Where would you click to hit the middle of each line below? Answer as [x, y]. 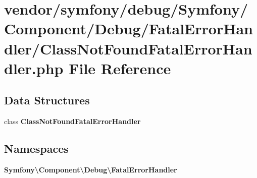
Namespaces [36, 149]
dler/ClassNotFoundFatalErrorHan [128, 48]
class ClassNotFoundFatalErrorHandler [72, 121]
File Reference [120, 68]
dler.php [34, 68]
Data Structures [47, 100]
